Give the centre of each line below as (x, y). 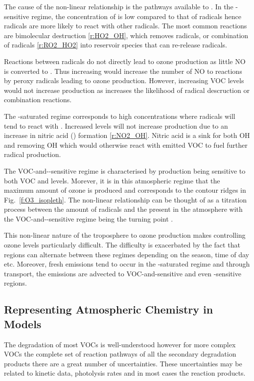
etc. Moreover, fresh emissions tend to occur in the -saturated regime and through (127, 264)
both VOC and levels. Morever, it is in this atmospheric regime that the (112, 180)
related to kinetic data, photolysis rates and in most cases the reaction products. (125, 373)
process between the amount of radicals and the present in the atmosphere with (123, 209)
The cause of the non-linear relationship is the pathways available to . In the (119, 6)
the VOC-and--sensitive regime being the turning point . (89, 218)
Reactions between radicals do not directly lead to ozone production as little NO (125, 61)
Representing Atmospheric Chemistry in (109, 309)
